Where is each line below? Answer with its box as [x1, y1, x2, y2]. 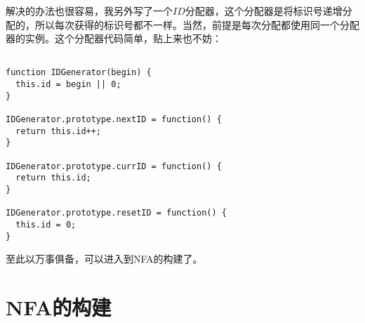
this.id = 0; [15, 219, 77, 230]
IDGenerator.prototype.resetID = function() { [6, 208, 227, 218]
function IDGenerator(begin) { [6, 67, 152, 78]
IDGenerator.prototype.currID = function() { [6, 161, 222, 171]
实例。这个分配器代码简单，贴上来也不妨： [25, 31, 222, 46]
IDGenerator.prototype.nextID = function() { [6, 114, 222, 125]
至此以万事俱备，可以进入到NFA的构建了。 [6, 251, 203, 266]
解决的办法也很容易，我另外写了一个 [6, 4, 173, 18]
